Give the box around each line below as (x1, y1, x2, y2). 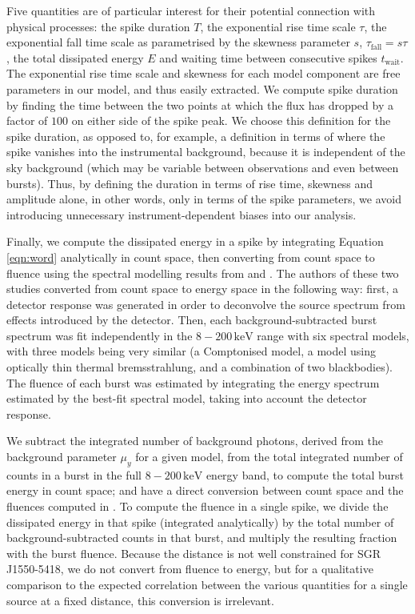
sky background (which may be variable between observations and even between (6, 159, 399, 175)
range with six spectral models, (257, 327, 409, 343)
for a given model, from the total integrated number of (135, 448, 403, 465)
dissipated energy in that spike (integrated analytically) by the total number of (6, 513, 394, 530)
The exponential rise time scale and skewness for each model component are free (6, 65, 401, 82)
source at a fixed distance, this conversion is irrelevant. (6, 592, 274, 608)
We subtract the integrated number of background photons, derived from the (6, 432, 383, 449)
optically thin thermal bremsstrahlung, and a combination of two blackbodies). (6, 359, 393, 375)
